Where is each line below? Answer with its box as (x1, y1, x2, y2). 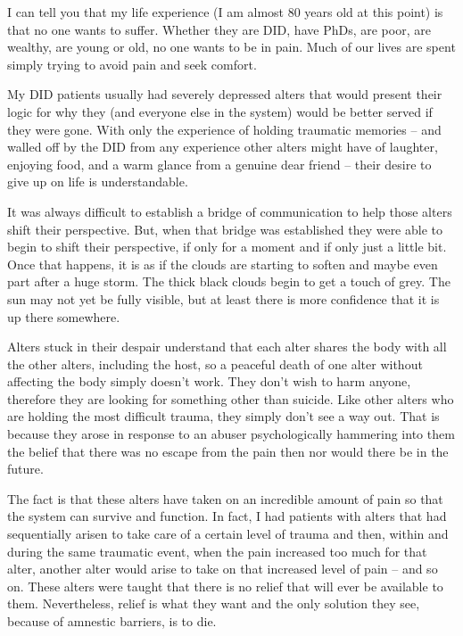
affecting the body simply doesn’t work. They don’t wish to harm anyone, (7, 372, 411, 391)
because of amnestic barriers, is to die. (7, 612, 217, 630)
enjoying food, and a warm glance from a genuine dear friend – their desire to (7, 154, 432, 173)
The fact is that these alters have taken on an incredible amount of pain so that (7, 489, 443, 508)
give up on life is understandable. (7, 172, 188, 191)
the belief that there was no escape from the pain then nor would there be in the (7, 442, 449, 460)
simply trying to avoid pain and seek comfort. (7, 54, 257, 73)
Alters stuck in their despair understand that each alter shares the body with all (7, 337, 447, 356)
